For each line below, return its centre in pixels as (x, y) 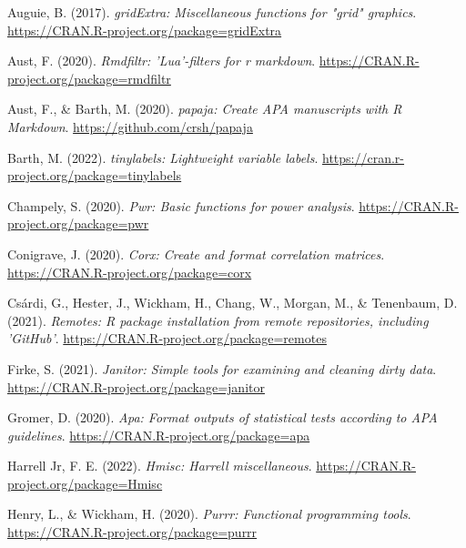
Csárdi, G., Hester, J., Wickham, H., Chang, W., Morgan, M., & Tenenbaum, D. (233, 303)
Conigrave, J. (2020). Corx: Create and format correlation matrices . (196, 254)
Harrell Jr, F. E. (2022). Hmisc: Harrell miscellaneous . (160, 466)
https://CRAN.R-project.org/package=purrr (132, 532)
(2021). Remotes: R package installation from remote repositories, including (218, 320)
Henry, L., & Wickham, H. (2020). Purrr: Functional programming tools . (209, 514)
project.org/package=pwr (78, 223)
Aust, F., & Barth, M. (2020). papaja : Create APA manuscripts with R (205, 109)
